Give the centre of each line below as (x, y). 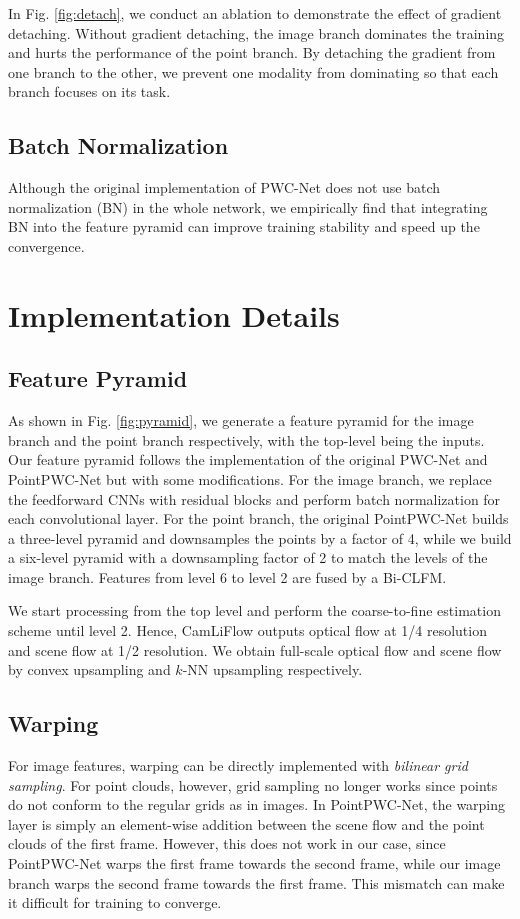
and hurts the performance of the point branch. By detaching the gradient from (252, 52)
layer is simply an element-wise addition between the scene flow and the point (246, 823)
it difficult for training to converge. (115, 902)
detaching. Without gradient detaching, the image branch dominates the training (256, 32)
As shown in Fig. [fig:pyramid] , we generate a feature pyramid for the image (241, 420)
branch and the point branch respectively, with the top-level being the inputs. (246, 439)
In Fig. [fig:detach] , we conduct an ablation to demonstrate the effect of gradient (255, 13)
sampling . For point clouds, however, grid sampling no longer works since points (253, 784)
